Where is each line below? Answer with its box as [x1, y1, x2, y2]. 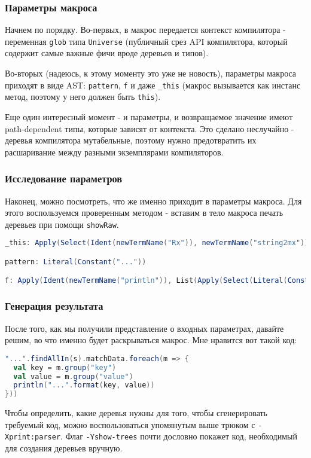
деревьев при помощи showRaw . [5, 218, 119, 230]
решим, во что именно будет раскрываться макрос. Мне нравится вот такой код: [5, 334, 297, 346]
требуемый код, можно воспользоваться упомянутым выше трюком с [5, 418, 255, 430]
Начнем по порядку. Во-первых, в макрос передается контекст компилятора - [5, 23, 286, 36]
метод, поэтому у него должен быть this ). [5, 90, 161, 103]
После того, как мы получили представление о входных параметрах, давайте [5, 322, 284, 334]
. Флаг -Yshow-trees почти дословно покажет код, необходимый [60, 430, 297, 442]
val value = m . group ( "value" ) [13, 372, 133, 381]
